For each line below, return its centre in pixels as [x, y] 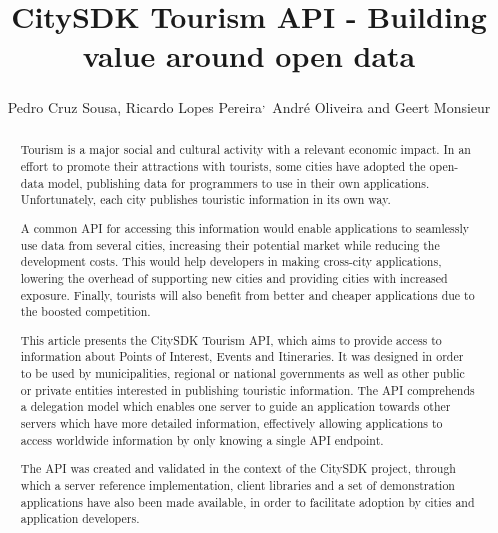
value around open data [249, 55]
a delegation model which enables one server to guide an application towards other [235, 406]
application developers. [80, 518]
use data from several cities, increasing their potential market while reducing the [230, 244]
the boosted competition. [85, 311]
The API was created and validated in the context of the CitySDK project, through [238, 468]
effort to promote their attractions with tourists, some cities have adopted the [223, 166]
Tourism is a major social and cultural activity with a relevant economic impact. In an [245, 149]
